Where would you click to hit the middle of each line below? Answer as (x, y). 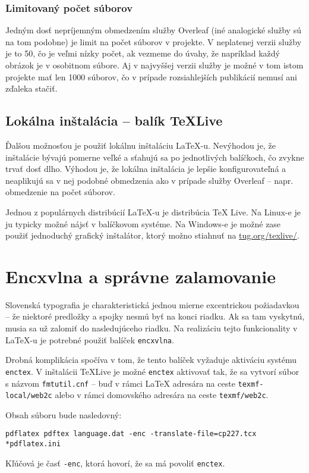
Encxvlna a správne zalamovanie (141, 276)
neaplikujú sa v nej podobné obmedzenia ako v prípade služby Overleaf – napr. (149, 180)
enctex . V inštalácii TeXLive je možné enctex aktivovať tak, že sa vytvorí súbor (152, 371)
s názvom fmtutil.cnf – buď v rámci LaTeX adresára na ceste (120, 383)
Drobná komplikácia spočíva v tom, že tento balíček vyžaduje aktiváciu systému (151, 360)
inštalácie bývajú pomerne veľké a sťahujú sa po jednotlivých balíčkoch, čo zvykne (155, 157)
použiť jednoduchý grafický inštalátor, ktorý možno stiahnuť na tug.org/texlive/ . (152, 235)
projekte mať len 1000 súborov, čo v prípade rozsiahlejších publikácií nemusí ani (151, 76)
